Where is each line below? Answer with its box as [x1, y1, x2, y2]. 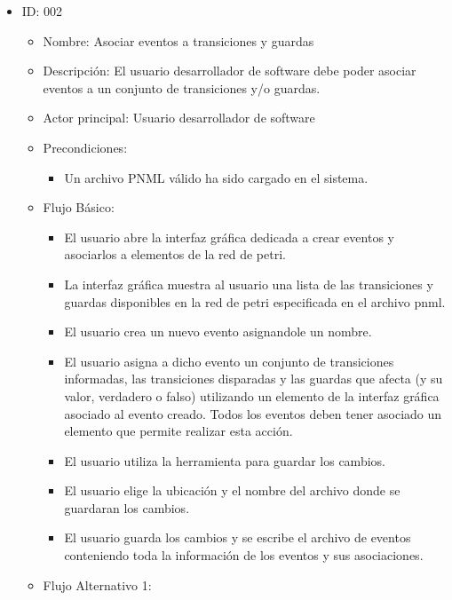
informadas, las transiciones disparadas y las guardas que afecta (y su [64, 369, 443, 388]
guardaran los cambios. [64, 498, 190, 517]
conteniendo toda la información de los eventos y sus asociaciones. [64, 546, 424, 564]
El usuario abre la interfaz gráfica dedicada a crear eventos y [64, 227, 394, 246]
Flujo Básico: [43, 198, 115, 217]
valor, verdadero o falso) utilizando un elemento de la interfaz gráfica [64, 386, 440, 405]
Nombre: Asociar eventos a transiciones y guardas [43, 31, 314, 50]
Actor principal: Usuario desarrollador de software [43, 108, 315, 127]
